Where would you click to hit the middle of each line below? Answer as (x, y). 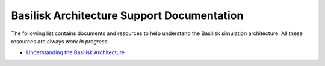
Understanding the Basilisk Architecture (76, 52)
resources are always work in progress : (60, 41)
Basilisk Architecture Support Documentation (127, 15)
